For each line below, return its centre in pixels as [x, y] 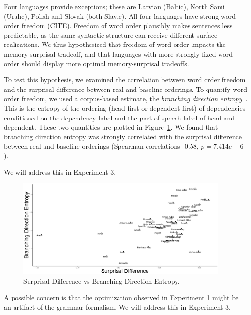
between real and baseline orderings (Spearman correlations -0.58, [101, 146]
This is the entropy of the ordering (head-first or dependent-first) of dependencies [125, 108]
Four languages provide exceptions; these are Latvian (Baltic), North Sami [114, 6]
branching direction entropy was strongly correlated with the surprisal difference [123, 136]
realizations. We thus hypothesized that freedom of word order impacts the [115, 44]
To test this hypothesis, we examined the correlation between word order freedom [125, 80]
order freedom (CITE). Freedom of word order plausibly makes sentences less [118, 25]
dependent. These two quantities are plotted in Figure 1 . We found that [111, 127]
